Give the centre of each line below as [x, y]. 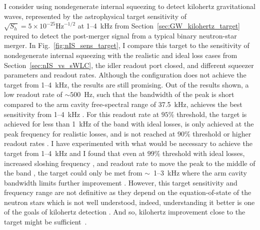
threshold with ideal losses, [204, 153]
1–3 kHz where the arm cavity [200, 173]
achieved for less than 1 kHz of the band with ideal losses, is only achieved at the [129, 124]
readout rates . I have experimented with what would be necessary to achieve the [128, 143]
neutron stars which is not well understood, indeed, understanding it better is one [129, 202]
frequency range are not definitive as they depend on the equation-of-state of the [128, 192]
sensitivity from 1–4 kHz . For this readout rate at [82, 114]
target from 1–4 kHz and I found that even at [75, 153]
